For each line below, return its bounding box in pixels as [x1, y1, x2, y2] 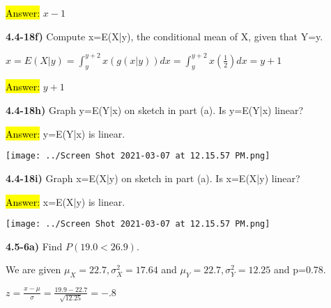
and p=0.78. [274, 262, 326, 277]
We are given [6, 262, 61, 277]
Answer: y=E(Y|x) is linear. [6, 126, 125, 140]
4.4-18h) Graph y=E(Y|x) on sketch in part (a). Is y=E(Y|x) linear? [6, 103, 304, 117]
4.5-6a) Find [6, 238, 63, 253]
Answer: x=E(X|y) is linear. [6, 194, 125, 209]
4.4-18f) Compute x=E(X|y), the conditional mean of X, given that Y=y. [6, 29, 323, 43]
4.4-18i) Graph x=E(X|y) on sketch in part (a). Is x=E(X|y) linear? [6, 170, 300, 185]
